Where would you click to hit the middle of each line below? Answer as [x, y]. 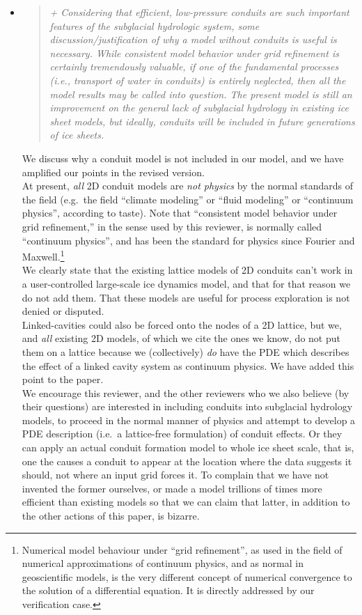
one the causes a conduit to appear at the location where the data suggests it [187, 461]
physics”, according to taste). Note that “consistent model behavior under [180, 213]
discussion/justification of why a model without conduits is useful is [193, 39]
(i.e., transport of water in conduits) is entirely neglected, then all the [198, 80]
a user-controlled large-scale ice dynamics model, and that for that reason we [186, 283]
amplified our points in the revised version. [113, 172]
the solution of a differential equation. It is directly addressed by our [168, 590]
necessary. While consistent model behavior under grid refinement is [194, 53]
